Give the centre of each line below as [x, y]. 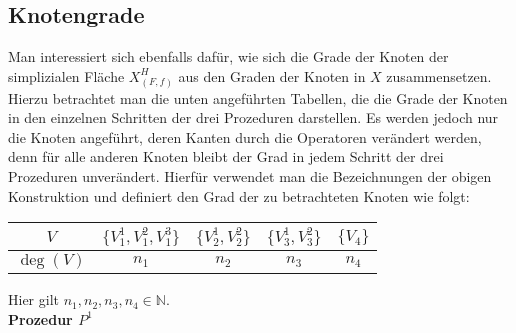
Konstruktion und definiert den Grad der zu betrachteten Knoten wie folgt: [239, 195]
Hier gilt [33, 299]
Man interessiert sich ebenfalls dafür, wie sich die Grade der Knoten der [228, 56]
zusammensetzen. [439, 75]
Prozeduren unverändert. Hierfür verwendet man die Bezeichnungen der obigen [250, 175]
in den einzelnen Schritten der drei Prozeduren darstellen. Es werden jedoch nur [253, 117]
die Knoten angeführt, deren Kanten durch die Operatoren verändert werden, [245, 136]
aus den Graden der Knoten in [272, 75]
